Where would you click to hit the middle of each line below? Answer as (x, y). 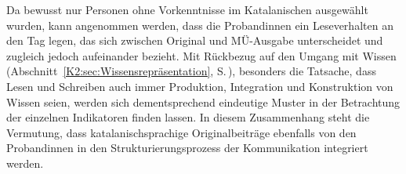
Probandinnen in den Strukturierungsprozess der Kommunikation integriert (187, 148)
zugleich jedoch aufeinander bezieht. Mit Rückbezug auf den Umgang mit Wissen (201, 55)
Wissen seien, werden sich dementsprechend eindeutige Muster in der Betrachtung (203, 101)
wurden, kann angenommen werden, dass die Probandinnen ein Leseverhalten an (200, 25)
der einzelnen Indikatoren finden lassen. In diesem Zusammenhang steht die (188, 117)
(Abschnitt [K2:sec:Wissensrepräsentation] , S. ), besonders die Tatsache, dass (191, 71)
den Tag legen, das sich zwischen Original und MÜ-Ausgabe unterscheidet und (195, 40)
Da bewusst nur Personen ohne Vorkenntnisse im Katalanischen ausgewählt (187, 9)
